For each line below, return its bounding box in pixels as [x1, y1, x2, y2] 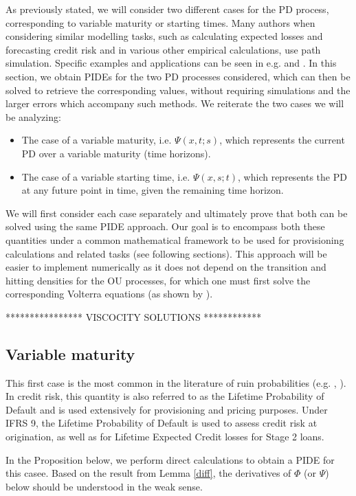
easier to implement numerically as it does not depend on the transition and [5, 260, 326, 274]
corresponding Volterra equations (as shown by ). [5, 286, 213, 301]
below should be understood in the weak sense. [5, 479, 203, 493]
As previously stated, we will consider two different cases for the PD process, [5, 2, 329, 16]
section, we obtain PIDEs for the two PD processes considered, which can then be [5, 69, 351, 83]
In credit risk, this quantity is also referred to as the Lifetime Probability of [5, 389, 324, 403]
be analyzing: [5, 109, 61, 124]
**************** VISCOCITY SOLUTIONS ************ [5, 309, 262, 324]
